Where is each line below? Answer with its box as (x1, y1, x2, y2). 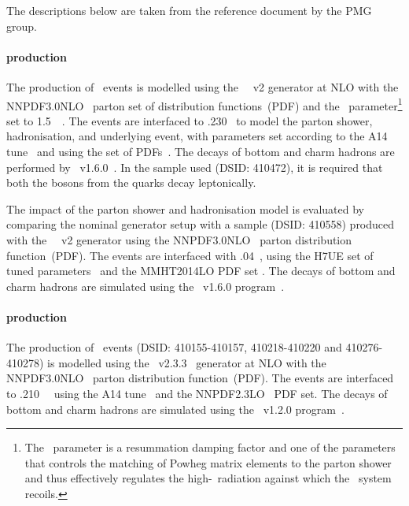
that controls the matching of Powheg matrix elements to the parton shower (24, 454, 392, 471)
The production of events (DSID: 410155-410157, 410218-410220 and (6, 339, 342, 355)
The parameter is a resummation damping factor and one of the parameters (24, 439, 396, 456)
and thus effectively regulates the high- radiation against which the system (24, 470, 392, 486)
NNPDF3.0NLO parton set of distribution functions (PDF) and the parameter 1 (6, 95, 403, 113)
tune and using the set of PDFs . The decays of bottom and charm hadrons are (6, 143, 395, 160)
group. (6, 17, 37, 34)
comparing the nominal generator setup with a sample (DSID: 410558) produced (6, 216, 395, 233)
